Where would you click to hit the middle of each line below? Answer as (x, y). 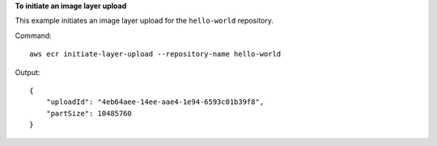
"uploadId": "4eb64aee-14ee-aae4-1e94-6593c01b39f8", (155, 102)
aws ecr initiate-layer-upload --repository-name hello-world (155, 54)
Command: (33, 35)
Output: (28, 72)
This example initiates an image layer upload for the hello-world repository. (144, 21)
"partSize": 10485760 (89, 113)
